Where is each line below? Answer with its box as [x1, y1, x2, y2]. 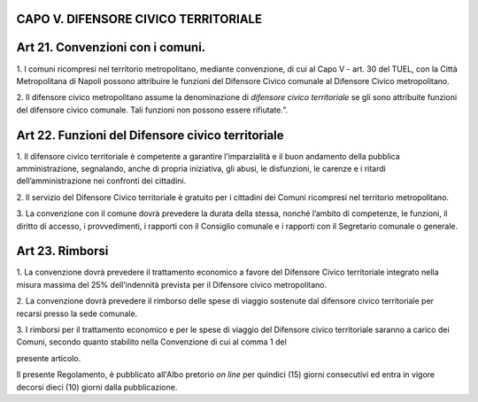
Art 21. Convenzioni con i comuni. [16, 40, 206, 55]
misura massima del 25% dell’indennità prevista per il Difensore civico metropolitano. [16, 279, 328, 290]
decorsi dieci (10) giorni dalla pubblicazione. [16, 382, 178, 392]
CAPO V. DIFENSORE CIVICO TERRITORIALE [16, 12, 263, 27]
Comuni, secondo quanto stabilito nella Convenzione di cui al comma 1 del [16, 336, 287, 347]
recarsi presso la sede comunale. [16, 308, 138, 319]
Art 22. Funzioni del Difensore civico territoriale [16, 128, 284, 143]
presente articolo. [16, 352, 81, 363]
